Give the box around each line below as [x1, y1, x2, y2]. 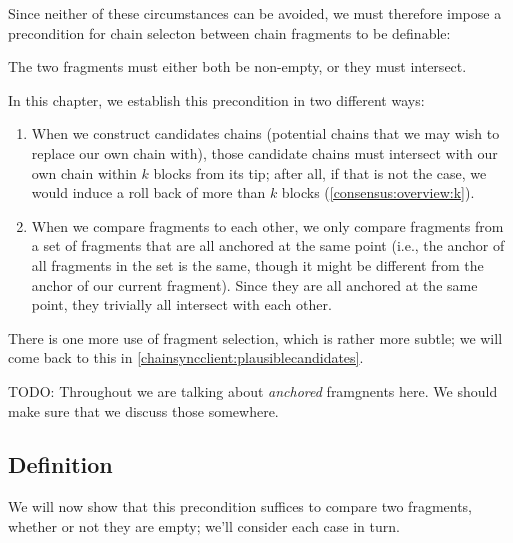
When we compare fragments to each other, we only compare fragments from [31, 215, 504, 236]
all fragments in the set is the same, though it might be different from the [31, 254, 484, 275]
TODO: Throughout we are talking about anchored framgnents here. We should [8, 380, 498, 401]
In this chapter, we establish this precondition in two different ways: [8, 89, 425, 110]
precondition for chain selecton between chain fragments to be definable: [8, 22, 451, 43]
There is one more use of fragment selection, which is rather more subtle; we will [8, 327, 503, 348]
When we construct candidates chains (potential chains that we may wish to [31, 123, 500, 144]
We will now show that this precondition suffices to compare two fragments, [8, 496, 473, 517]
